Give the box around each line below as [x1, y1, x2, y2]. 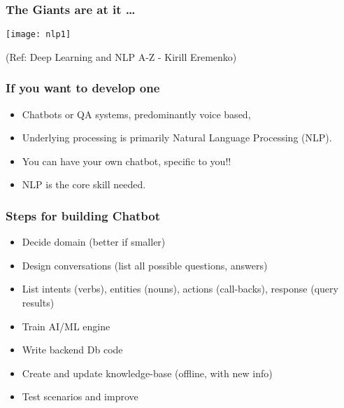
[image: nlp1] [6, 29, 71, 40]
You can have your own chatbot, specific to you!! [22, 153, 231, 168]
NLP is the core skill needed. [22, 177, 146, 192]
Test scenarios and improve [22, 389, 138, 404]
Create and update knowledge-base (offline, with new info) [22, 365, 273, 380]
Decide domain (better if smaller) [22, 234, 166, 249]
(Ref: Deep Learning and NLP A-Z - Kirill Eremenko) [6, 49, 237, 64]
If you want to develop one [6, 79, 160, 97]
